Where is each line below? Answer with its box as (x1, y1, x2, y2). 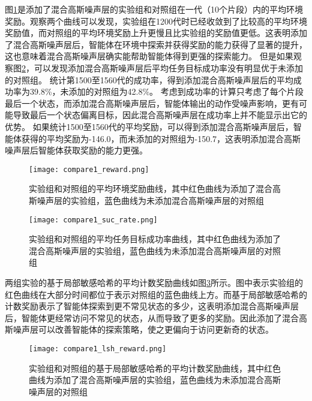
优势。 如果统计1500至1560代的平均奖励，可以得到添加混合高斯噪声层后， (5, 120, 293, 132)
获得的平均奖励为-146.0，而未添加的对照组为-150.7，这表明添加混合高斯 (21, 132, 301, 144)
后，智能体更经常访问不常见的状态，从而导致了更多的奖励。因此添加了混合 (5, 311, 299, 324)
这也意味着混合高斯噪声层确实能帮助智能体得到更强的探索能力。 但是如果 (5, 50, 293, 62)
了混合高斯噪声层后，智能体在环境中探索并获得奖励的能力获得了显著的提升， (5, 38, 307, 50)
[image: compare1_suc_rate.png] (29, 215, 158, 224)
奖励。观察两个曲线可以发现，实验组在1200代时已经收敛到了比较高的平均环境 (5, 14, 307, 27)
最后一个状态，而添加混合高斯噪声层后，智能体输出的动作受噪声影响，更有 (5, 97, 299, 109)
